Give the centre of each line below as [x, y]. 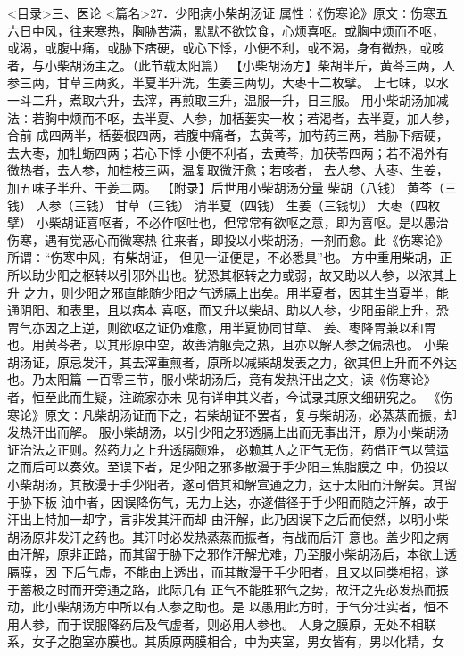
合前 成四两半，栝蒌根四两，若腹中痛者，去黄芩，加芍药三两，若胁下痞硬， [228, 135]
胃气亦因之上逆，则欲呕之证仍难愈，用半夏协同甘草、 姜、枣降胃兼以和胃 [222, 327]
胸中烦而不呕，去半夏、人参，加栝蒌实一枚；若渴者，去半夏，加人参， [250, 117]
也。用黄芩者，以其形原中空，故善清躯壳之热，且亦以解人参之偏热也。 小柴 [228, 344]
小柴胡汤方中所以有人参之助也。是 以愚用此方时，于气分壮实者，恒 [240, 607]
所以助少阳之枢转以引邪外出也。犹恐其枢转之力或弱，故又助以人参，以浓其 [226, 274]
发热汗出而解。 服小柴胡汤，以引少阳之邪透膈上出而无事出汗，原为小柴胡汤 [228, 432]
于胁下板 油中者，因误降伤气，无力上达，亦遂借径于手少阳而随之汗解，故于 [228, 501]
